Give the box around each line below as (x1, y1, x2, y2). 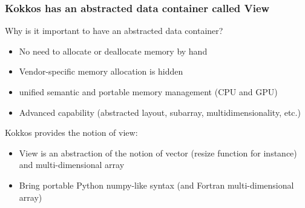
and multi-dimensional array (19, 158, 125, 171)
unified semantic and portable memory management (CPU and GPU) (19, 86, 278, 98)
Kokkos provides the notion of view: (5, 126, 138, 139)
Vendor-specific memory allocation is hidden (19, 65, 183, 78)
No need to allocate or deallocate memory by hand (19, 44, 208, 57)
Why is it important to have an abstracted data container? (5, 24, 223, 37)
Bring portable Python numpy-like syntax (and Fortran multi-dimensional (19, 178, 294, 191)
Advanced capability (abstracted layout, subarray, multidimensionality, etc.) (19, 106, 301, 118)
